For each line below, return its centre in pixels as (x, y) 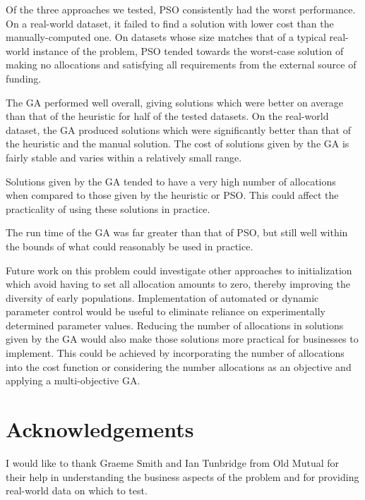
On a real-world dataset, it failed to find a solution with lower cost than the (170, 23)
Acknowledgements (100, 429)
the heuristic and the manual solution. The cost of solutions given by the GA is (178, 144)
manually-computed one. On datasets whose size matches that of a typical (166, 37)
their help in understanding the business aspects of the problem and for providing (182, 476)
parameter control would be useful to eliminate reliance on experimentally (166, 311)
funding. (24, 78)
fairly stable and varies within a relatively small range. (124, 157)
